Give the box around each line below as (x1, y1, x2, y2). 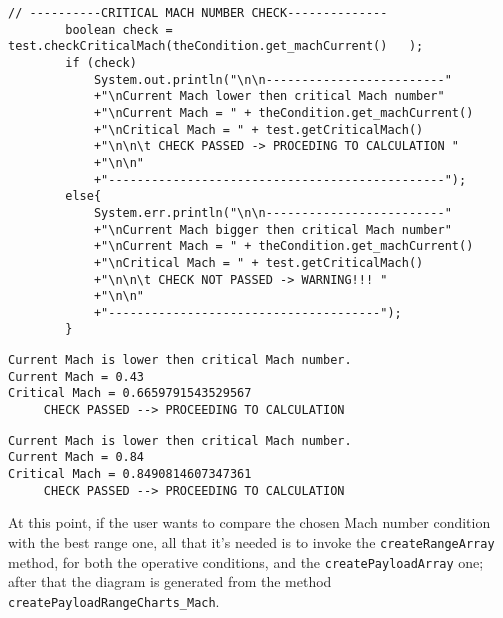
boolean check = (65, 22, 173, 37)
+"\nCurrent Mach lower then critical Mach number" (93, 89, 445, 104)
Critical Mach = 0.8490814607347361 (8, 467, 252, 482)
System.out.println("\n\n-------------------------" (93, 72, 452, 87)
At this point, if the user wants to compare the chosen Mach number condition (8, 512, 491, 533)
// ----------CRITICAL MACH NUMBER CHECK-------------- (8, 6, 388, 20)
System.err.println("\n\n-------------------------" (93, 205, 452, 220)
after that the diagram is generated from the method (8, 571, 332, 592)
